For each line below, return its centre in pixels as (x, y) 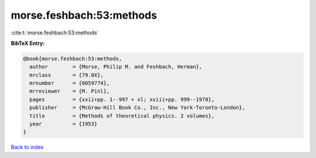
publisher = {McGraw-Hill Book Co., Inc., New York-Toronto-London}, (138, 108)
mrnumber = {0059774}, (70, 83)
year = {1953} (63, 124)
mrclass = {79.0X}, (66, 75)
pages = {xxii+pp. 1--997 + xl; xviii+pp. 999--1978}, (122, 99)
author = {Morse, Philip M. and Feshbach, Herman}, (116, 67)
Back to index (27, 147)
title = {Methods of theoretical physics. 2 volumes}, (122, 116)
